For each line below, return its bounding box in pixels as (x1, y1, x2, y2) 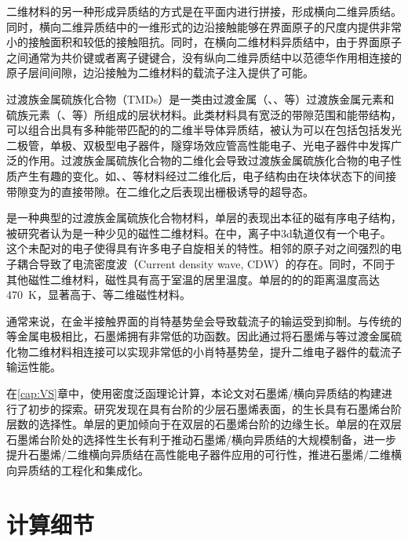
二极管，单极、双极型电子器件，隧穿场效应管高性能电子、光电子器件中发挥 (6, 136, 391, 153)
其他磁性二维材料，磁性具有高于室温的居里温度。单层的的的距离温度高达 (6, 271, 380, 287)
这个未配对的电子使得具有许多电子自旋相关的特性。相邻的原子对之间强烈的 (6, 240, 391, 256)
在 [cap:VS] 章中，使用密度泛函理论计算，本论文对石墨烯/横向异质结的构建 (6, 385, 381, 402)
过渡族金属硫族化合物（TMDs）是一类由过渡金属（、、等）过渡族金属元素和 (6, 90, 395, 107)
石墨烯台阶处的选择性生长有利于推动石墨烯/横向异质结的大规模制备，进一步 (6, 431, 396, 447)
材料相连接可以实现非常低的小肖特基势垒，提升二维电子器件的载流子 (49, 343, 402, 359)
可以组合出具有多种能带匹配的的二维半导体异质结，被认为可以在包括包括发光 (6, 122, 402, 138)
